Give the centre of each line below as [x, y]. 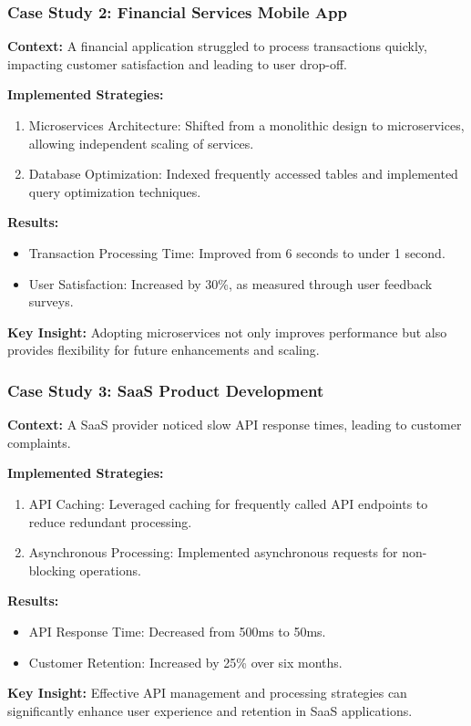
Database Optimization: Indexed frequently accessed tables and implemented [243, 174]
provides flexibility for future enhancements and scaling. [164, 350]
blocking [52, 570]
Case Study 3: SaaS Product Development [166, 390]
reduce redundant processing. [110, 521]
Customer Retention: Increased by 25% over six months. [185, 662]
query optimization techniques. [115, 191]
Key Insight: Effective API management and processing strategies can [207, 693]
